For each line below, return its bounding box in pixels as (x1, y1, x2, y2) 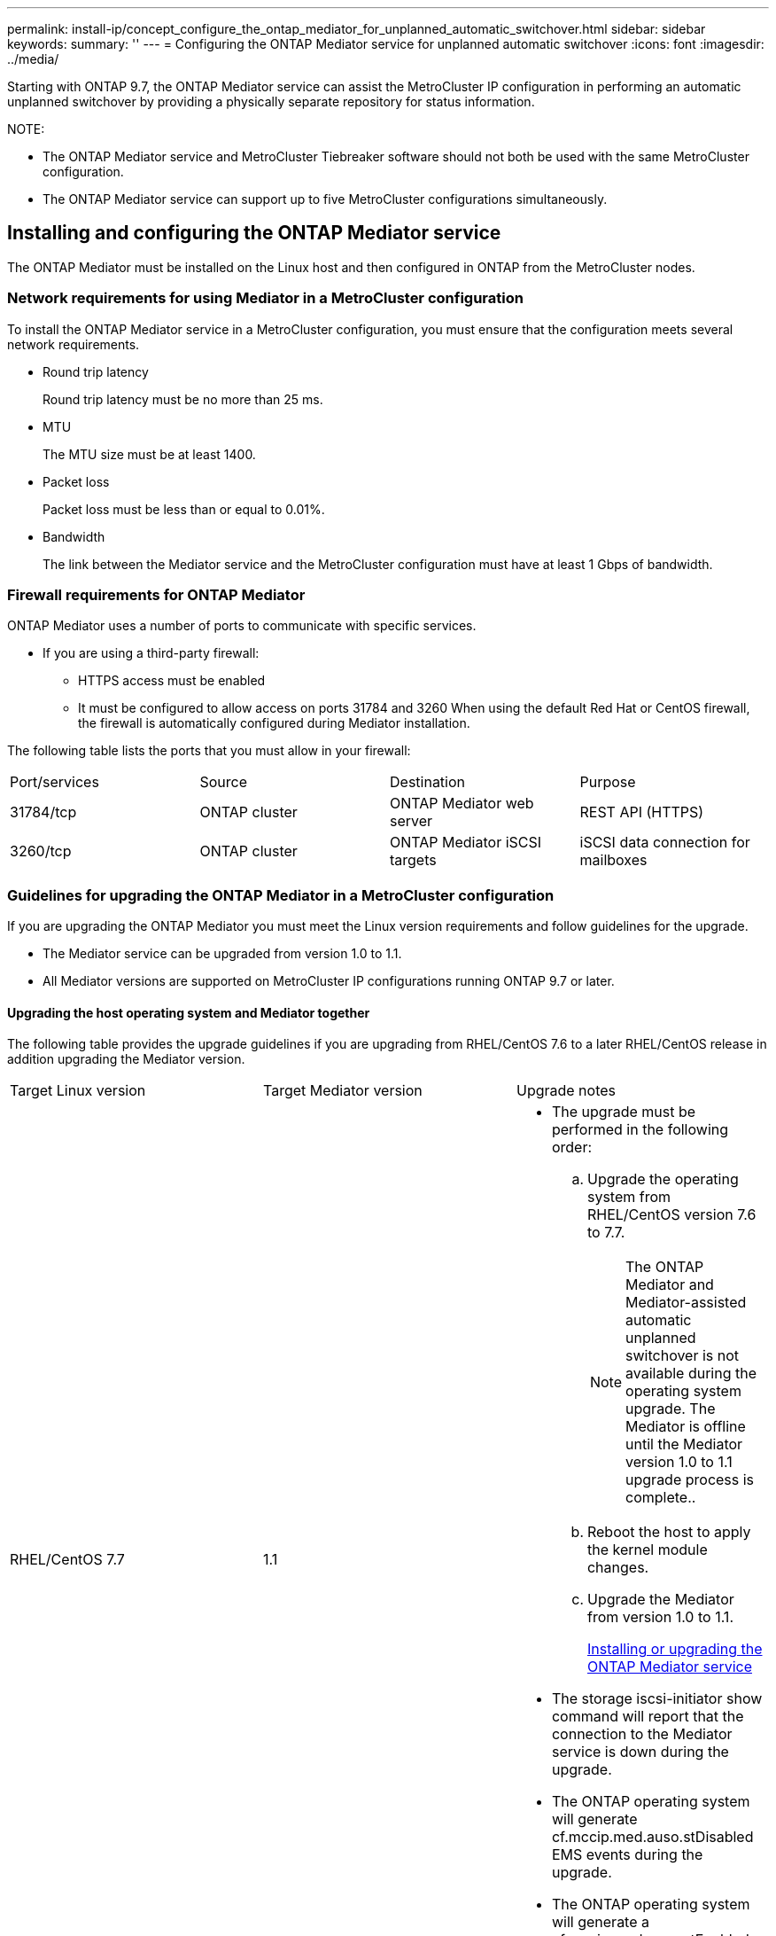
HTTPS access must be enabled (78, 673, 266, 689)
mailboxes (579, 851, 648, 870)
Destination (390, 773, 466, 792)
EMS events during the (551, 1846, 703, 1864)
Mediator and (625, 1276, 714, 1294)
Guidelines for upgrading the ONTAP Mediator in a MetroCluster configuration (7, 886, 555, 904)
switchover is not (625, 1347, 740, 1365)
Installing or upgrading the (586, 1640, 763, 1659)
